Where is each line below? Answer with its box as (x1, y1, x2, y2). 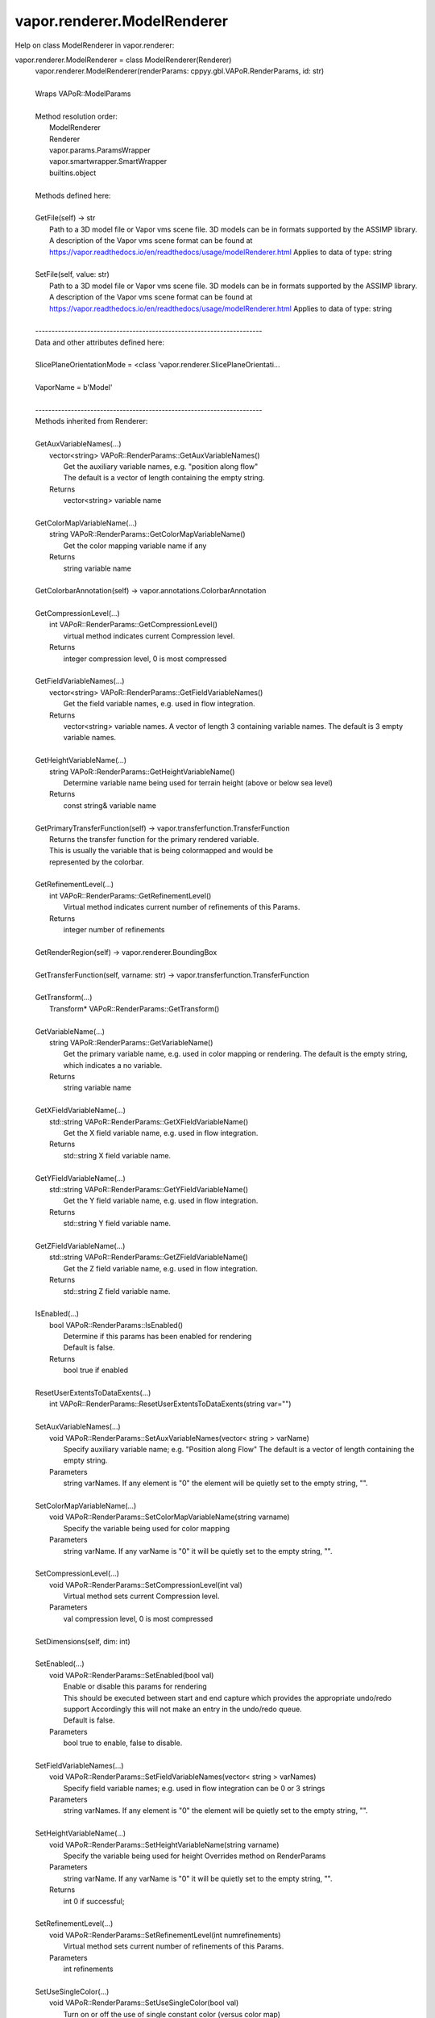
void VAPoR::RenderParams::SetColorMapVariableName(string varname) (49, 1512, 290, 1522)
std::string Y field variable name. (63, 1219, 172, 1229)
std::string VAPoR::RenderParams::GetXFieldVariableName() (49, 1116, 249, 1126)
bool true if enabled (63, 1365, 129, 1375)
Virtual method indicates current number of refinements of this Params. (63, 902, 300, 912)
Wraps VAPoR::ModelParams (35, 89, 131, 98)
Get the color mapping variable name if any (63, 541, 207, 551)
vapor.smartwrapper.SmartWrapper (49, 157, 168, 166)
